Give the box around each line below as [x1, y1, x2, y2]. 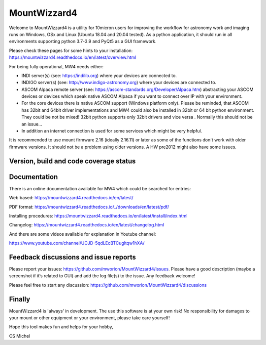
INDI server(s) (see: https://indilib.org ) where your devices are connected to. [21, 72, 177, 79]
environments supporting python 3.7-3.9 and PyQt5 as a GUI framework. [9, 39, 157, 44]
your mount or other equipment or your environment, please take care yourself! [9, 315, 170, 321]
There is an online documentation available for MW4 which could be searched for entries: [9, 185, 191, 191]
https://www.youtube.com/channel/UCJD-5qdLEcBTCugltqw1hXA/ [9, 240, 145, 246]
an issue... [21, 121, 42, 127]
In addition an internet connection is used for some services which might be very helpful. [21, 128, 202, 134]
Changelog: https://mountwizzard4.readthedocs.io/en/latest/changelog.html [9, 222, 165, 228]
